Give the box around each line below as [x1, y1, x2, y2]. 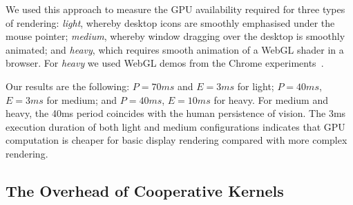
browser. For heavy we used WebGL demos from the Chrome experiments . [6, 56, 324, 70]
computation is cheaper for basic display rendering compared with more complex [6, 133, 347, 147]
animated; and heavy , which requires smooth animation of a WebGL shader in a [6, 42, 344, 56]
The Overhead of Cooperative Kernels [6, 180, 284, 201]
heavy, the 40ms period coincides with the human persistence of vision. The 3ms [6, 106, 346, 120]
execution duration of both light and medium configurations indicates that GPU [6, 119, 345, 133]
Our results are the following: [6, 78, 130, 93]
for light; [237, 78, 274, 93]
